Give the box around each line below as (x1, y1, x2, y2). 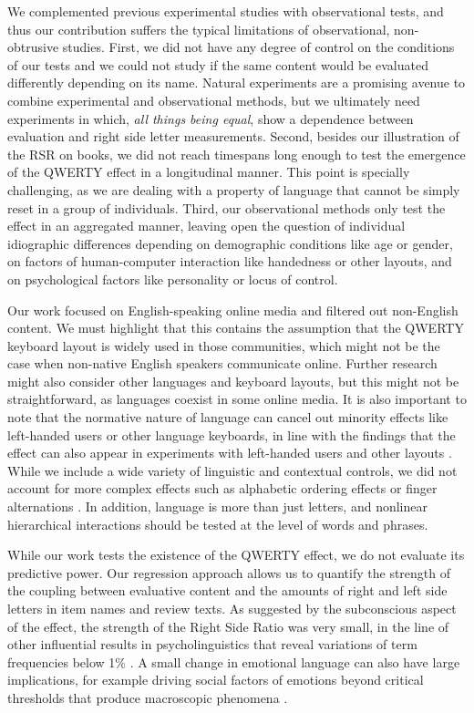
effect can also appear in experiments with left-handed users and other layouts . (7, 443, 452, 462)
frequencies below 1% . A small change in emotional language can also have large (7, 652, 460, 671)
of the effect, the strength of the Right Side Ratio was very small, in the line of (7, 616, 449, 635)
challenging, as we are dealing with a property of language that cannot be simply (7, 180, 460, 199)
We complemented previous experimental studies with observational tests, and (7, 2, 444, 20)
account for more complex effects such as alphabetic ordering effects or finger (7, 479, 438, 498)
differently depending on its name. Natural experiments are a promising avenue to (7, 73, 466, 92)
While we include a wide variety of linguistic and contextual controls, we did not (7, 460, 458, 480)
